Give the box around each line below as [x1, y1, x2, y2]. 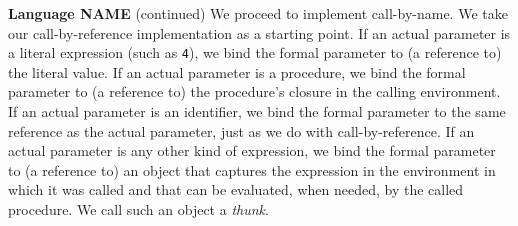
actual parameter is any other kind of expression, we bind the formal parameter [8, 140, 496, 161]
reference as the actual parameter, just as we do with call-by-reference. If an [8, 120, 475, 141]
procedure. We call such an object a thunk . [8, 199, 269, 219]
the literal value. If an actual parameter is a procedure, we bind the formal [8, 61, 466, 82]
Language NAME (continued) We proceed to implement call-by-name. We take [8, 3, 508, 23]
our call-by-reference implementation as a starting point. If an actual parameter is [8, 22, 511, 43]
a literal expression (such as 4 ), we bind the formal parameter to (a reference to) [8, 42, 502, 63]
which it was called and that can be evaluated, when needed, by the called [8, 179, 464, 200]
